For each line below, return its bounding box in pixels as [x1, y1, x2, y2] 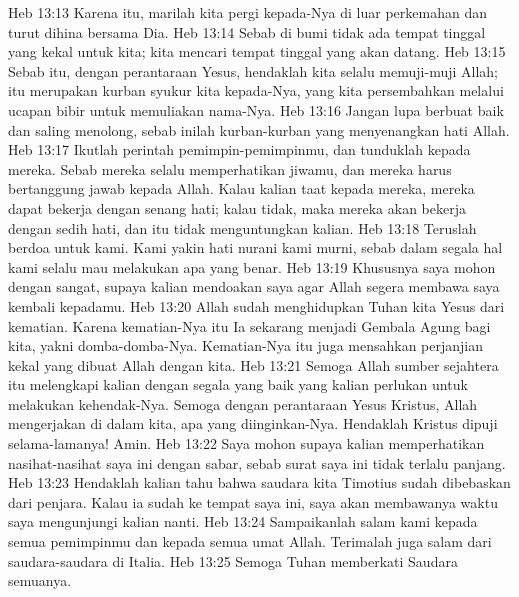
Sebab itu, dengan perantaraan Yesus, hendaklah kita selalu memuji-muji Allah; [8, 60, 498, 81]
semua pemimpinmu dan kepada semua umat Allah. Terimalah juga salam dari [8, 531, 492, 552]
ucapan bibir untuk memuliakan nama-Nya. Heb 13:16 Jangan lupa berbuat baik [8, 99, 504, 120]
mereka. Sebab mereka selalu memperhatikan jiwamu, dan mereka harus [8, 158, 452, 179]
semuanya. [8, 570, 72, 591]
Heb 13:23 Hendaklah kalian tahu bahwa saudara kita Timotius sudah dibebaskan [8, 472, 511, 493]
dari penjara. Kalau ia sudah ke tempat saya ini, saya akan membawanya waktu [8, 491, 498, 512]
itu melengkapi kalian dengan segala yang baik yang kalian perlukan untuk [8, 374, 468, 395]
